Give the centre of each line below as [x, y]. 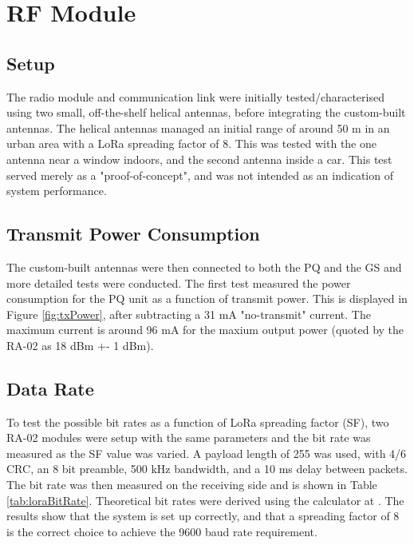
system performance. [57, 191]
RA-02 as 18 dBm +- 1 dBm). [80, 345]
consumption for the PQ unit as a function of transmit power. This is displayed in [207, 298]
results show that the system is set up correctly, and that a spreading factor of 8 [203, 516]
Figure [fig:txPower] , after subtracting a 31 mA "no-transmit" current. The [189, 314]
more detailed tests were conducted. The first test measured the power [179, 282]
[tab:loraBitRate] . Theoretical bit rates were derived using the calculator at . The [205, 500]
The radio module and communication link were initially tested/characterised [195, 96]
